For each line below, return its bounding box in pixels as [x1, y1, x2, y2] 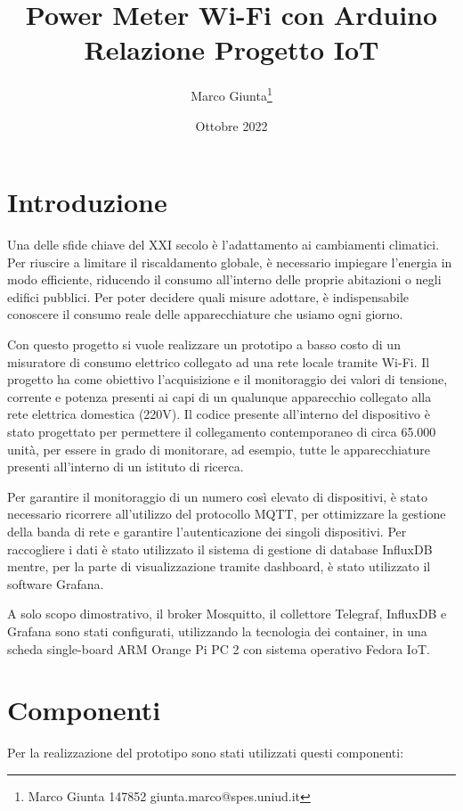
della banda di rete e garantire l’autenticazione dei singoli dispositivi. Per [7, 522, 407, 540]
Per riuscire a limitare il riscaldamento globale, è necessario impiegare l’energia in [7, 252, 452, 271]
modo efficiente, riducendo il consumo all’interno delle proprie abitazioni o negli [7, 270, 442, 289]
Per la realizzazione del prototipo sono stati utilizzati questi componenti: [7, 743, 404, 762]
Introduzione [7, 184, 167, 220]
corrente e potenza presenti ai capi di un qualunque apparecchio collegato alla [7, 387, 432, 405]
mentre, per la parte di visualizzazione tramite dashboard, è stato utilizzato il [7, 557, 431, 576]
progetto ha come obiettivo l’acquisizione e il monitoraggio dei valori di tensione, [7, 370, 448, 389]
